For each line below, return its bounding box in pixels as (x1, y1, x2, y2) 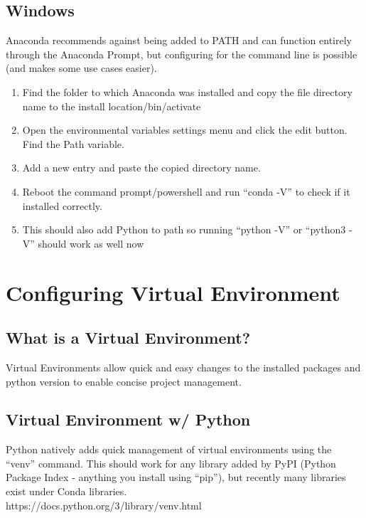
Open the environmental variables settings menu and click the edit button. (22, 122, 348, 137)
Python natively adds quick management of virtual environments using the (6, 442, 332, 457)
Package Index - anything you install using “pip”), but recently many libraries (6, 470, 346, 485)
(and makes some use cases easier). (6, 60, 157, 75)
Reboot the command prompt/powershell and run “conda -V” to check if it (22, 184, 350, 199)
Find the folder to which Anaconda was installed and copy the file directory (22, 84, 352, 99)
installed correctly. (22, 198, 102, 213)
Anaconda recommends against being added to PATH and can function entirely (6, 33, 352, 48)
